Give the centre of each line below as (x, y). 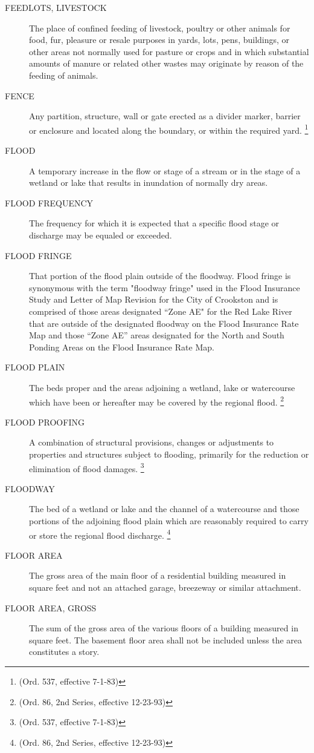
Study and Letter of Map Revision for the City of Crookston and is (154, 299)
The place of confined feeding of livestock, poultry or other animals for (160, 28)
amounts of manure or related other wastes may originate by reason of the (166, 63)
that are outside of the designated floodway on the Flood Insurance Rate (164, 323)
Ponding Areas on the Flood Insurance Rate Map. (122, 347)
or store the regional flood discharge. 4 (100, 534)
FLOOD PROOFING (45, 422)
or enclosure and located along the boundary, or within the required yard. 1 (169, 129)
